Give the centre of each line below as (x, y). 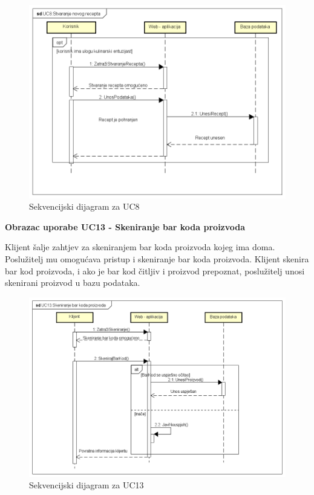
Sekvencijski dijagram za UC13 (87, 485)
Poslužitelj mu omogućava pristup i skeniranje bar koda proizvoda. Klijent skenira (157, 259)
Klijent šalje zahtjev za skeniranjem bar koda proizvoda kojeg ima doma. (140, 247)
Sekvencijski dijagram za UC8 (84, 206)
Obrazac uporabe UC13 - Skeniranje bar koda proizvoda (125, 226)
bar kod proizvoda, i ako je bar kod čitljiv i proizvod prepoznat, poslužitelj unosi (155, 270)
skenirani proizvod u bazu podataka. (73, 283)
